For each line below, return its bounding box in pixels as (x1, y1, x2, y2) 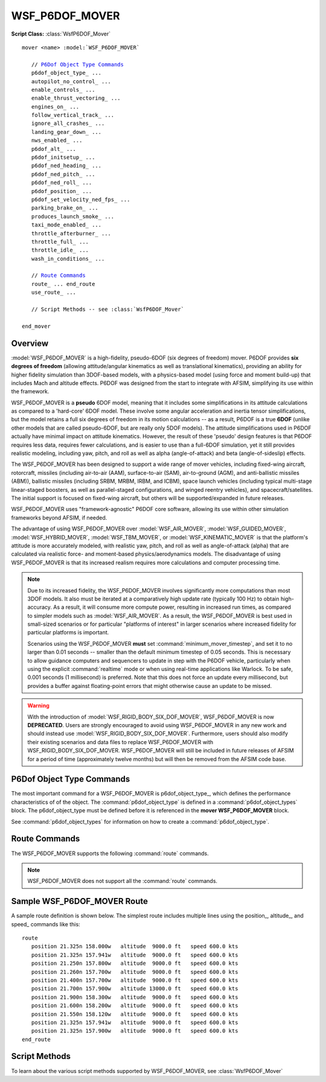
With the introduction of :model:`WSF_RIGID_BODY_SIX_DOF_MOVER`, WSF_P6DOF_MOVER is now (27, 713, 275, 721)
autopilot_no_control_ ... (31, 78, 112, 84)
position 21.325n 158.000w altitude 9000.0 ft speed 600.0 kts (31, 943, 238, 950)
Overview (11, 338, 49, 348)
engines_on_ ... (31, 103, 80, 110)
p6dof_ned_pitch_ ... (31, 171, 95, 177)
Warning (27, 702, 50, 709)
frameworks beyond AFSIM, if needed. (11, 514, 107, 521)
